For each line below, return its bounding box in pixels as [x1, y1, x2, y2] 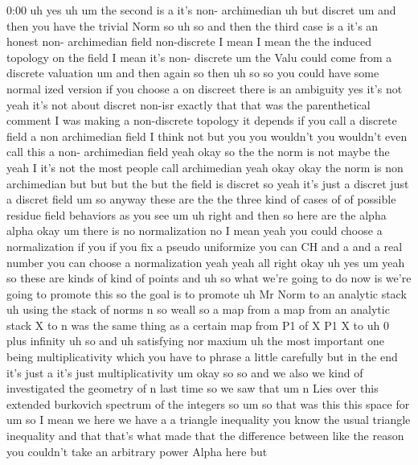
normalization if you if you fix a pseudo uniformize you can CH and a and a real [6, 237, 403, 254]
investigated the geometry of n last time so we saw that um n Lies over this [6, 380, 379, 397]
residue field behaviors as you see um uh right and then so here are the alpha [6, 206, 387, 223]
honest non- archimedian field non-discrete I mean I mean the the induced [6, 33, 372, 50]
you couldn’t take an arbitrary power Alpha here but [6, 442, 268, 459]
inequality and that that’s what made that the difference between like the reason [6, 427, 404, 444]
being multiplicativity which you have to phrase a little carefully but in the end [6, 348, 398, 365]
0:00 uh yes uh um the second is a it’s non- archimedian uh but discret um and [6, 2, 396, 18]
